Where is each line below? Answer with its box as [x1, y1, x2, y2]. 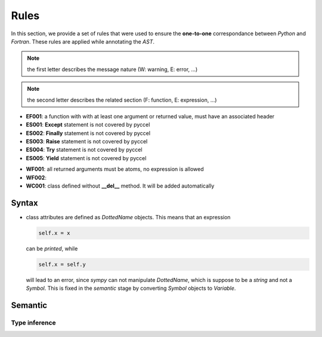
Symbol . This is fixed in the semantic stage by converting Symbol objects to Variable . [26, 284, 236, 292]
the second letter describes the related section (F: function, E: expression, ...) [27, 96, 217, 103]
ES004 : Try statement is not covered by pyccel [26, 146, 143, 154]
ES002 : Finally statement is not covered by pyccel [26, 129, 151, 137]
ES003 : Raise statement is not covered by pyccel [26, 138, 148, 145]
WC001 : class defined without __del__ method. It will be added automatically [26, 182, 215, 189]
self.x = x [38, 229, 70, 236]
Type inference [11, 318, 56, 327]
